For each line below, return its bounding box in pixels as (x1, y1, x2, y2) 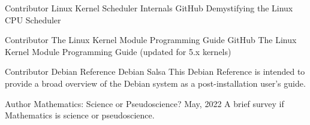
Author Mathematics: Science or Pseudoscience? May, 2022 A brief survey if (5, 97, 284, 109)
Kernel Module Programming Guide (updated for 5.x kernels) (5, 45, 231, 57)
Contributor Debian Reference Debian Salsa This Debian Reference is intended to (5, 65, 305, 78)
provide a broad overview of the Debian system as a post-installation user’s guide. (5, 77, 306, 89)
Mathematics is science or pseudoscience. (5, 109, 155, 121)
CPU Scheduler (5, 13, 61, 26)
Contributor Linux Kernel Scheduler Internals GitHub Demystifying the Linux (5, 2, 293, 14)
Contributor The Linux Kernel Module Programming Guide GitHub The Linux (5, 33, 297, 46)
